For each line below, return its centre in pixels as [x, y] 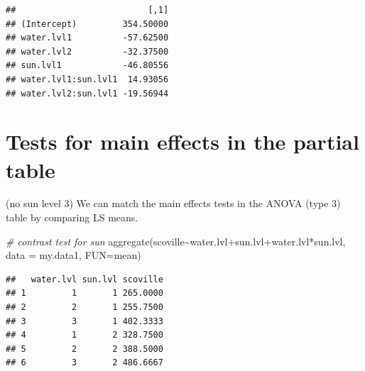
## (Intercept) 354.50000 [87, 24]
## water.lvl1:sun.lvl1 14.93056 [87, 79]
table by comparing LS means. [72, 217]
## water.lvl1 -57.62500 [87, 38]
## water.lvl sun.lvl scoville [85, 279]
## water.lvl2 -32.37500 [87, 51]
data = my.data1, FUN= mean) [73, 255]
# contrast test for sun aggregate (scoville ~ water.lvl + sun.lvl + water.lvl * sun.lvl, [176, 241]
